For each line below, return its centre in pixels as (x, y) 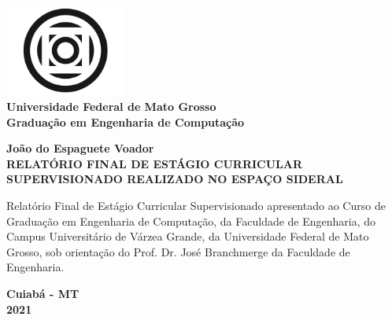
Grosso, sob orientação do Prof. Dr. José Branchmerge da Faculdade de (178, 251)
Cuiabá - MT (43, 293)
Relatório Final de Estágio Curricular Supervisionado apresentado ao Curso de (196, 205)
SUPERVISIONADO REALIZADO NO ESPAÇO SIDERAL (175, 179)
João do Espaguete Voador (80, 148)
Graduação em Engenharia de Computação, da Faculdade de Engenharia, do (191, 221)
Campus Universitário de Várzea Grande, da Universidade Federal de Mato (188, 236)
